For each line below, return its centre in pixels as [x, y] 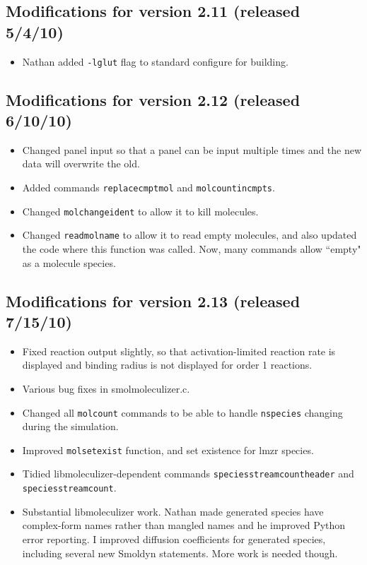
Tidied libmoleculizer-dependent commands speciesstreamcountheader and [188, 474]
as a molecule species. [69, 262]
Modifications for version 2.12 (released [153, 99]
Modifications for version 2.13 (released [153, 301]
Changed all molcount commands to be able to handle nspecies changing [182, 412]
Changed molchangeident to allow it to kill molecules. [140, 211]
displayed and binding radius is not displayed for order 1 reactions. [167, 365]
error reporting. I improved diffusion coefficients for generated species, [174, 539]
